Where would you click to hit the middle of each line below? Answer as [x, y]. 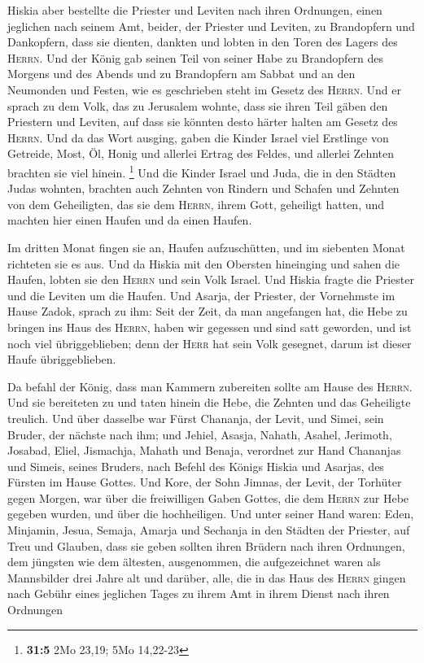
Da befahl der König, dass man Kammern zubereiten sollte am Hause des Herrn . [210, 386]
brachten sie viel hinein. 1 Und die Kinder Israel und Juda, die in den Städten [202, 171]
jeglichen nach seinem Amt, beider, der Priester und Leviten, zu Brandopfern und [211, 26]
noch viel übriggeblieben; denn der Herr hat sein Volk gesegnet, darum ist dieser [210, 343]
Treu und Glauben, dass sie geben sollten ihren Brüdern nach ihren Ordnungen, [206, 545]
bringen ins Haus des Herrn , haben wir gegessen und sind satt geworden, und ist [210, 327]
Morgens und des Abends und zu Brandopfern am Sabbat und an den [181, 74]
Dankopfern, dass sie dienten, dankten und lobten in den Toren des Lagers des [203, 42]
